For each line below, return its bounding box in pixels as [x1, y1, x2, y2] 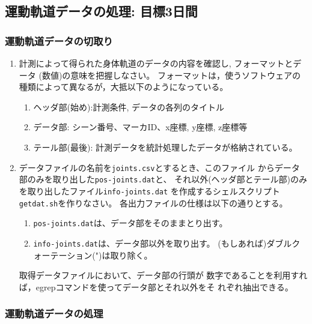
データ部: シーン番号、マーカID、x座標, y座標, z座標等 [33, 121, 248, 133]
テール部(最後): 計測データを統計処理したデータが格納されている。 [33, 140, 298, 153]
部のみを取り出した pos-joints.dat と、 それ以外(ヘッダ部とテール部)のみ [19, 173, 308, 185]
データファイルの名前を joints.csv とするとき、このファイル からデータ [19, 161, 300, 173]
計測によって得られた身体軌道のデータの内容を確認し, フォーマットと [19, 57, 293, 69]
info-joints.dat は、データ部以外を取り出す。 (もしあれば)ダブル [33, 236, 292, 249]
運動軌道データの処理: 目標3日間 [5, 2, 198, 20]
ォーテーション [33, 248, 93, 261]
